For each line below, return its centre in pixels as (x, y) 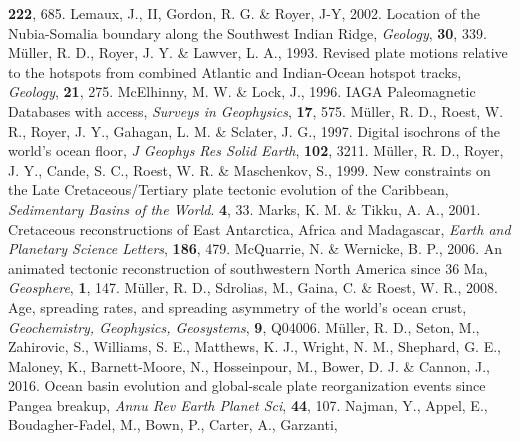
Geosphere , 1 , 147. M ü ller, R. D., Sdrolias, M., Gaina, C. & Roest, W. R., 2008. (253, 287)
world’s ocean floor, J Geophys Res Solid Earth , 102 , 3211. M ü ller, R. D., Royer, (256, 150)
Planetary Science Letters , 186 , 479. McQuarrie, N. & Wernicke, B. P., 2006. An (255, 248)
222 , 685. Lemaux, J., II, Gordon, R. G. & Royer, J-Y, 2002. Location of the (244, 13)
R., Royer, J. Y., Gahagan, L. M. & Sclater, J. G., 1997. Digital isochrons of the (254, 130)
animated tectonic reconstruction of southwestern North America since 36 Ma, (248, 267)
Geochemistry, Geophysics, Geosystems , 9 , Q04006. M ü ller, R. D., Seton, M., (244, 326)
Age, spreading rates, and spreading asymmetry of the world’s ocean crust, (237, 306)
